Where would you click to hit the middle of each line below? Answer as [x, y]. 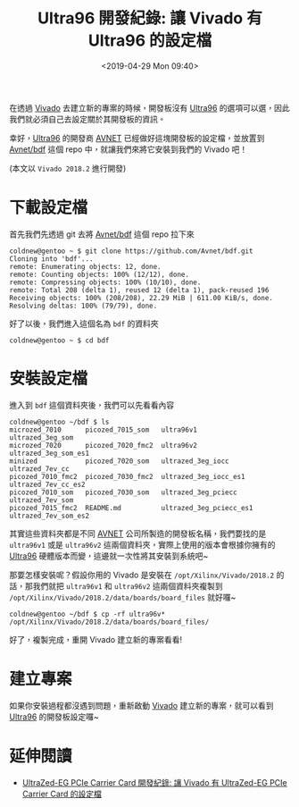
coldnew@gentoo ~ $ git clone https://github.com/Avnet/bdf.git [131, 251]
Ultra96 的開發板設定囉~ [54, 717]
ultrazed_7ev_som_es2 [50, 516]
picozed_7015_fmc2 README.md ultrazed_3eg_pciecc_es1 [131, 508]
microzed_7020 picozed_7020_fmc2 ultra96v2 [104, 445]
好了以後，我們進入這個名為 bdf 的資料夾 [84, 324]
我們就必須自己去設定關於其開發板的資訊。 [87, 119]
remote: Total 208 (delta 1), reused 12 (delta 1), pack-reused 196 [139, 290]
